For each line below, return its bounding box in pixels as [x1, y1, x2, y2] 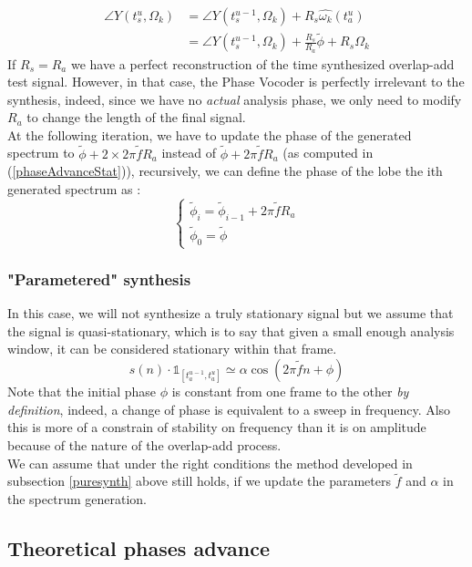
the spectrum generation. [7, 490, 147, 509]
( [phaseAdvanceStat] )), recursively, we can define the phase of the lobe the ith [7, 161, 443, 180]
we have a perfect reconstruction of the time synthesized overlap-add [70, 54, 455, 73]
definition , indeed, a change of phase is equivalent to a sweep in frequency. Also [7, 399, 451, 418]
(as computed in [282, 143, 374, 162]
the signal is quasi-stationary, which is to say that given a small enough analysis [7, 321, 455, 340]
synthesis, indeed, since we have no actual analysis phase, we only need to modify [7, 89, 462, 108]
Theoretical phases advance [7, 534, 270, 562]
